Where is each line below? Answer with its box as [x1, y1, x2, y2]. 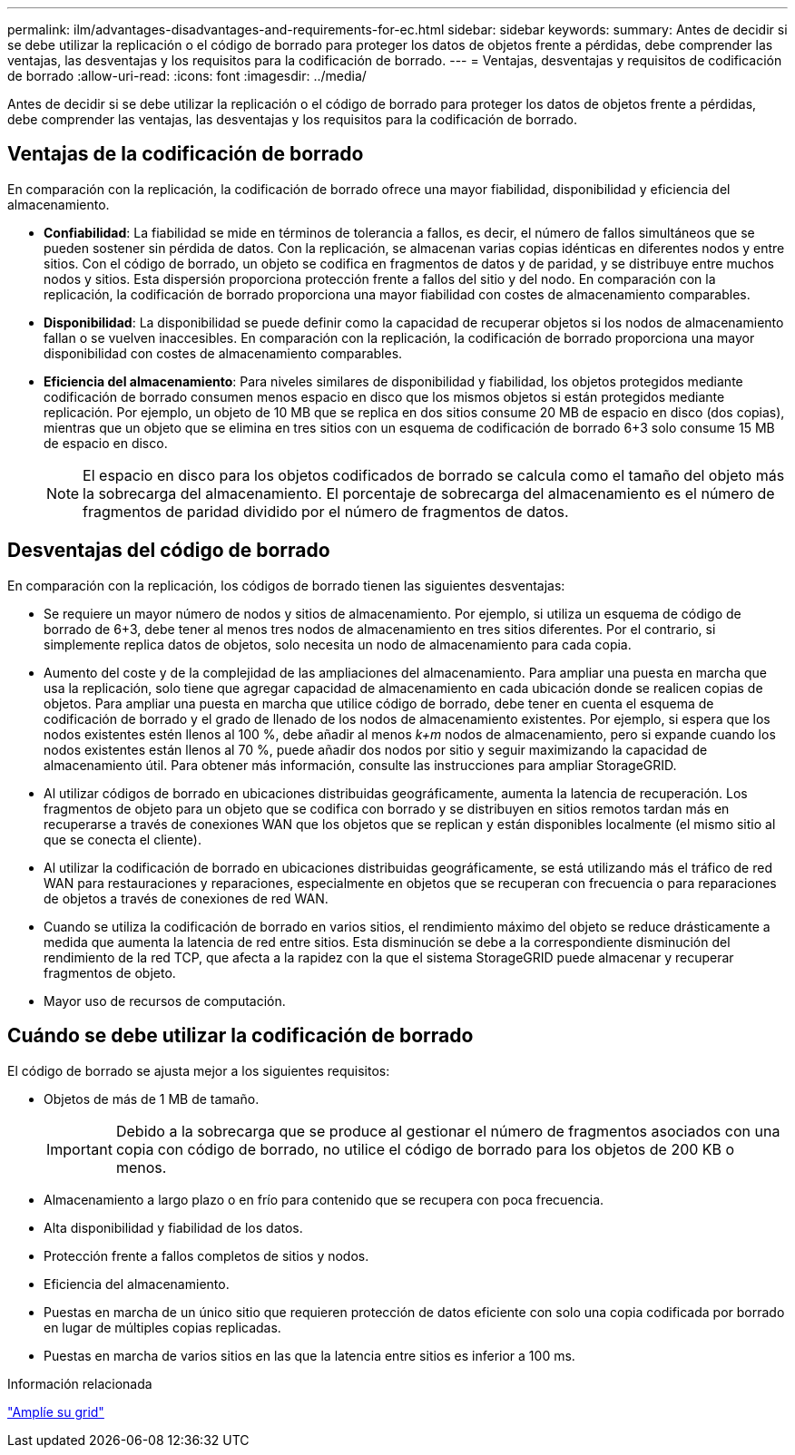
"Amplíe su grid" [7, 1403, 104, 1420]
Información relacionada [7, 1375, 152, 1392]
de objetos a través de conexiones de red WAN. [44, 890, 329, 906]
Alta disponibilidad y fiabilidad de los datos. [44, 1219, 303, 1235]
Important [46, 1139, 113, 1158]
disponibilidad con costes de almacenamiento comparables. [44, 345, 403, 361]
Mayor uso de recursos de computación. [44, 992, 286, 1009]
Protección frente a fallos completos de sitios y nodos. [44, 1247, 369, 1264]
